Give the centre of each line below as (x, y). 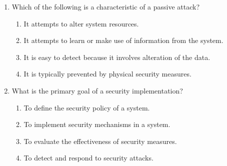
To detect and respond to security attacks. (88, 158)
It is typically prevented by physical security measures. (107, 74)
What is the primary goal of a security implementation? (97, 90)
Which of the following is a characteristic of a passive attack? (106, 6)
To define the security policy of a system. (87, 107)
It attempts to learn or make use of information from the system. (123, 40)
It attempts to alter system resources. (81, 23)
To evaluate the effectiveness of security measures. (100, 141)
